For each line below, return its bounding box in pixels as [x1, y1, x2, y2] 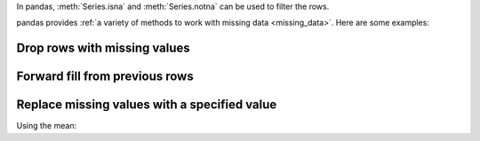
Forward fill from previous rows [16, 69, 195, 84]
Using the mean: [16, 121, 77, 131]
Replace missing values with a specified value [16, 98, 277, 113]
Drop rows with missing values [16, 41, 190, 56]
